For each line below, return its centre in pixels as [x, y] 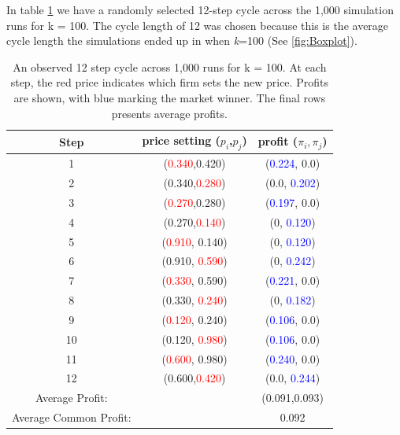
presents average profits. [169, 113]
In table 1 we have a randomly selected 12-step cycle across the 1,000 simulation [200, 9]
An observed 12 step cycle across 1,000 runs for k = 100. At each [170, 66]
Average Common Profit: [72, 417]
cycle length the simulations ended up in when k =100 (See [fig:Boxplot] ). [182, 41]
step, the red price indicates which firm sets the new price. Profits [169, 82]
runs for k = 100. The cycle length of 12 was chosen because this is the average [198, 25]
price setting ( [181, 140]
